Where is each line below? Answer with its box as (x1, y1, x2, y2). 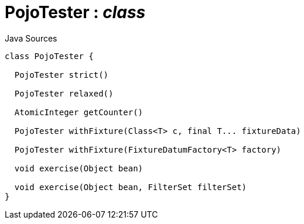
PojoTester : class (5, 2, 146, 22)
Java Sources (5, 33, 57, 43)
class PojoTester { (5, 51, 94, 61)
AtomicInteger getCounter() (14, 107, 144, 117)
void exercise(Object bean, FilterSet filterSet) (14, 182, 247, 192)
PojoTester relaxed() (14, 88, 114, 98)
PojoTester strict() (14, 70, 109, 80)
